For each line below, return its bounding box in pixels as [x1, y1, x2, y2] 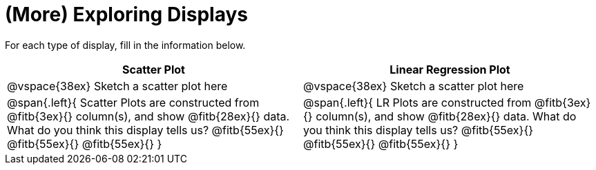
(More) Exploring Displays [5, 3, 248, 26]
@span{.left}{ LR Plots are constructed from [303, 95, 532, 109]
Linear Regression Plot [390, 62, 510, 76]
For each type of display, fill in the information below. [5, 39, 246, 51]
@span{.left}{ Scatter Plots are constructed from [7, 95, 260, 109]
